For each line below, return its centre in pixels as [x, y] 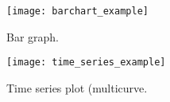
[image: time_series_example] [86, 63]
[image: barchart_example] [77, 11]
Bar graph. [33, 36]
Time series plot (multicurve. [77, 87]
